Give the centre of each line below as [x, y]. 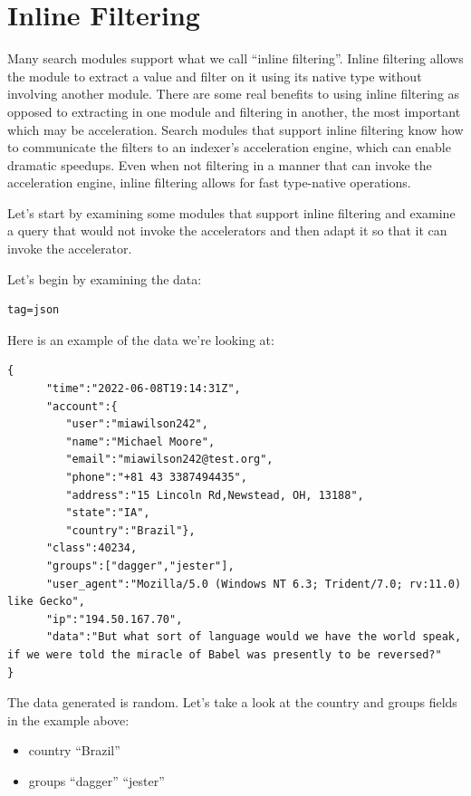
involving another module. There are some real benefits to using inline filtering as [234, 94]
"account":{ [82, 406]
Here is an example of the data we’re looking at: [141, 339]
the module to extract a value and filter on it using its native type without [215, 76]
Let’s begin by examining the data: [105, 278]
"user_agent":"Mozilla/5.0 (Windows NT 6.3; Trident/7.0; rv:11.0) [254, 584]
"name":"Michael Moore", [140, 441]
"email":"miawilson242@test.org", [169, 460]
